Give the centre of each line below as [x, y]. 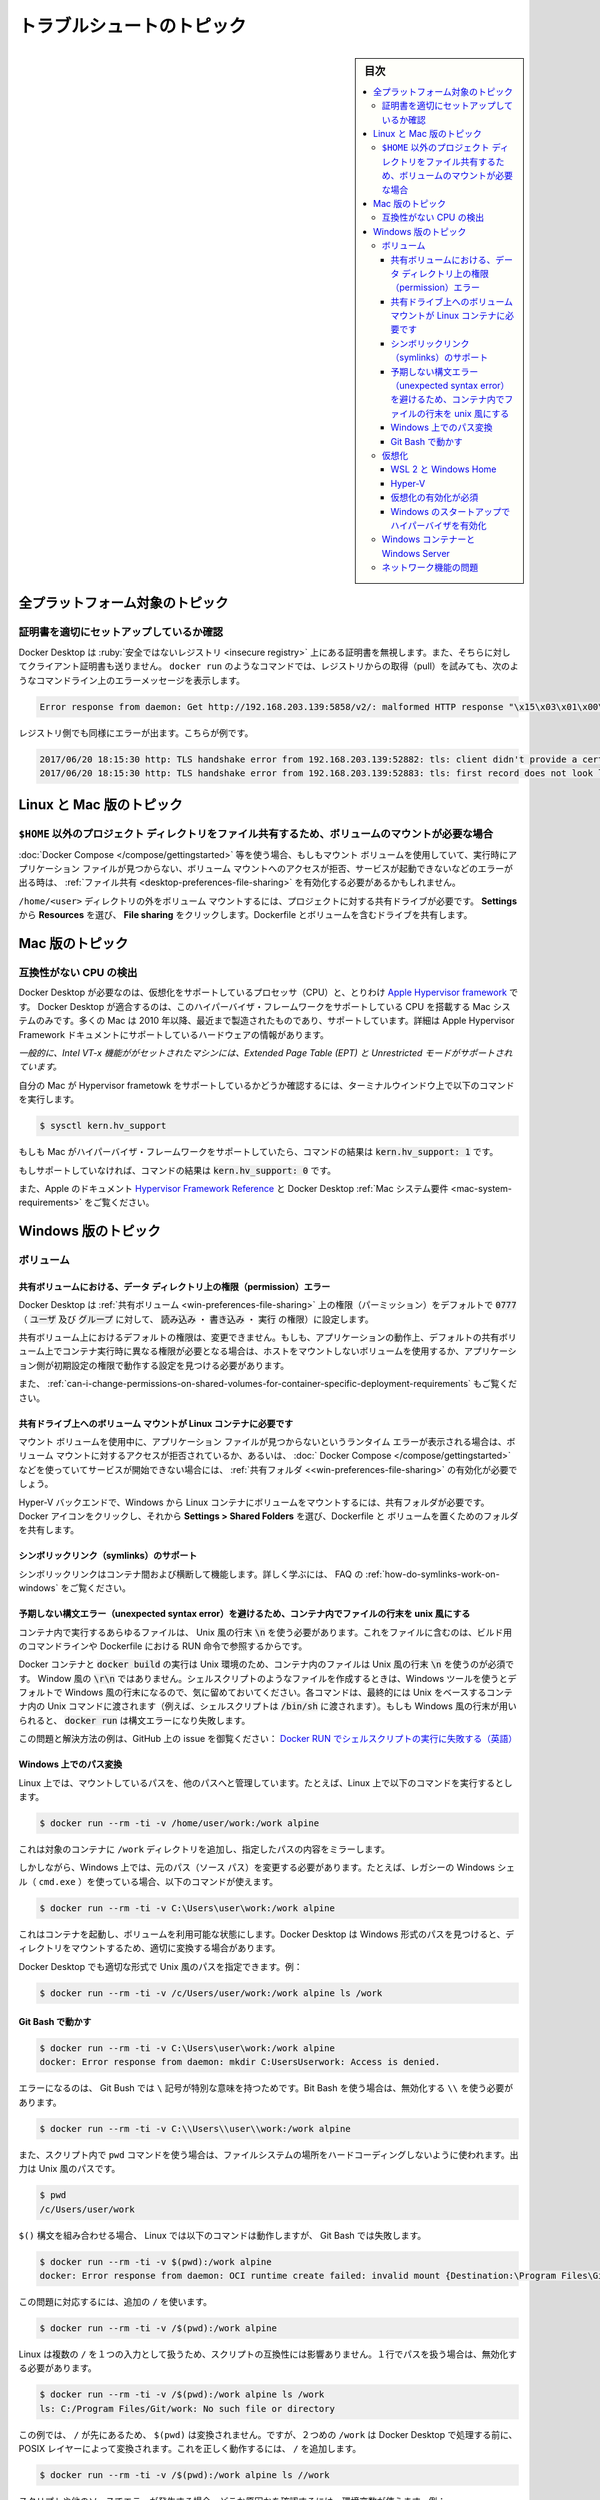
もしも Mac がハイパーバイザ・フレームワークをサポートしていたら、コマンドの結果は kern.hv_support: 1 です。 [258, 1152]
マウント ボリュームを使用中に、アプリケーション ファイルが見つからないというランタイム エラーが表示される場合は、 [262, 1441]
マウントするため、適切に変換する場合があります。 [175, 1948]
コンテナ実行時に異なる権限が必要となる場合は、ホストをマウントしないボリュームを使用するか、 [263, 1351]
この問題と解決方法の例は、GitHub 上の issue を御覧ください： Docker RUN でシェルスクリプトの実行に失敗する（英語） [268, 1739]
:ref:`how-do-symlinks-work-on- [432, 1574]
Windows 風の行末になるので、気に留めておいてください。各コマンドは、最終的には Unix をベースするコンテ [288, 1692]
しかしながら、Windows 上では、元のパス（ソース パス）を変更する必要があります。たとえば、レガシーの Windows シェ [266, 1867]
